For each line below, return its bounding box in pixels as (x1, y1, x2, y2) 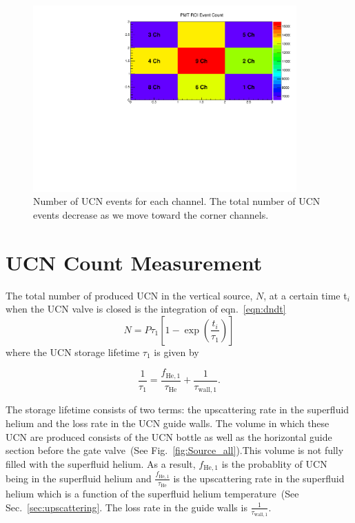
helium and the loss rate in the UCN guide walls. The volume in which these (6, 415, 329, 430)
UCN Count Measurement (6, 248, 263, 276)
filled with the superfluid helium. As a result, (6, 456, 196, 471)
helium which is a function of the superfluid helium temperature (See (6, 486, 299, 501)
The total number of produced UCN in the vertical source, (6, 288, 253, 302)
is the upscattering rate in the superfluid (173, 471, 345, 485)
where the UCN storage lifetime (6, 344, 140, 359)
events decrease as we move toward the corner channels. (33, 207, 269, 221)
